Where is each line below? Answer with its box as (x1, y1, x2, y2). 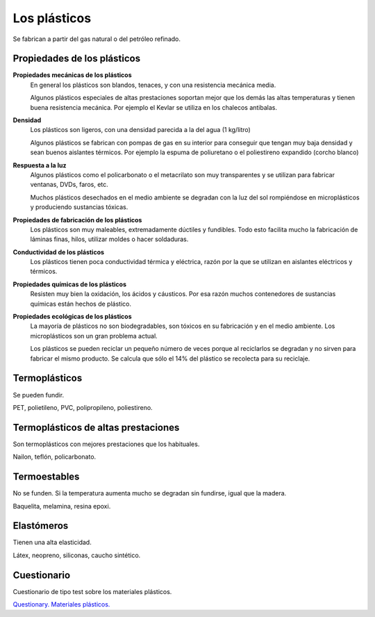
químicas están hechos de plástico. (30, 299, 132, 308)
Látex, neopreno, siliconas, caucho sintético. (12, 551, 141, 559)
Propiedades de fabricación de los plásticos (12, 215, 142, 224)
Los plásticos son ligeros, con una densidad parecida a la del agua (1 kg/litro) (30, 126, 251, 134)
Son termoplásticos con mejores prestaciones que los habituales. (12, 440, 200, 448)
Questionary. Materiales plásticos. (12, 600, 110, 609)
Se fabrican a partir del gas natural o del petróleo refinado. (12, 35, 181, 43)
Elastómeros (12, 520, 69, 532)
